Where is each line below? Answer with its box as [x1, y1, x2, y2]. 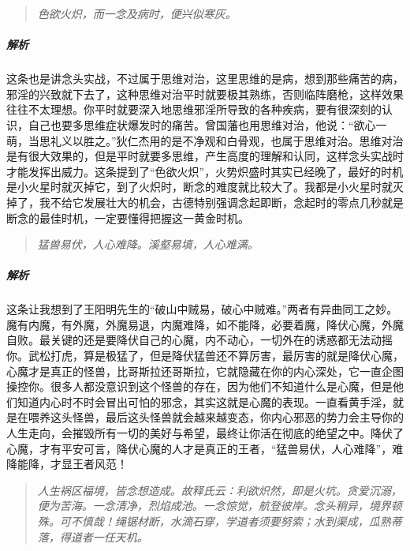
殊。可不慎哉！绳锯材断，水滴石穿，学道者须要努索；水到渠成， [37, 512, 369, 529]
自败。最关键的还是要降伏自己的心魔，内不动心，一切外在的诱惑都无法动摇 [6, 332, 393, 348]
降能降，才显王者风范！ [6, 455, 128, 472]
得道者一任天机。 [59, 528, 148, 545]
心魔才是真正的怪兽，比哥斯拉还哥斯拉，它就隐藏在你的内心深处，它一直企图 [6, 362, 404, 379]
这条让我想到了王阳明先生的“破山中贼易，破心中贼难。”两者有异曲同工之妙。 [6, 301, 398, 317]
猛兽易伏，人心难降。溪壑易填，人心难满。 [37, 236, 259, 253]
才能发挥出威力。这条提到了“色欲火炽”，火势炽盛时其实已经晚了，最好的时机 [6, 163, 404, 179]
